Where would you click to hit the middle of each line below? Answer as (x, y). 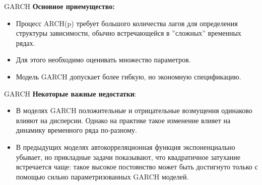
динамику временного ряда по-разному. (76, 130)
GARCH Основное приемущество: (59, 6)
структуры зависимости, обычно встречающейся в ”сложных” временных (128, 33)
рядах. (25, 42)
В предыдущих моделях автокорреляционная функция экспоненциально (125, 147)
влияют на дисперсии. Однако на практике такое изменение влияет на (123, 120)
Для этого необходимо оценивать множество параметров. (103, 60)
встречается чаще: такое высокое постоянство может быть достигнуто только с (137, 167)
